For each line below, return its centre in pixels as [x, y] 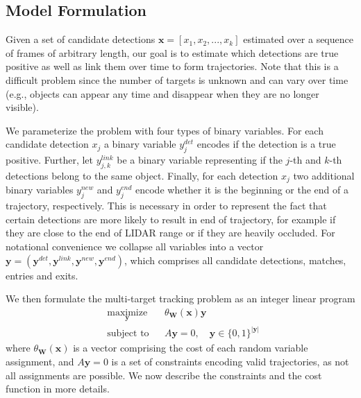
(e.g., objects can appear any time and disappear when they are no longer [162, 93]
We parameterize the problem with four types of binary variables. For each [165, 130]
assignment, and [40, 362]
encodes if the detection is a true [266, 144]
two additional [324, 175]
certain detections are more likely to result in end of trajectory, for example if [171, 219]
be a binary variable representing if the [200, 160]
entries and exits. [42, 275]
